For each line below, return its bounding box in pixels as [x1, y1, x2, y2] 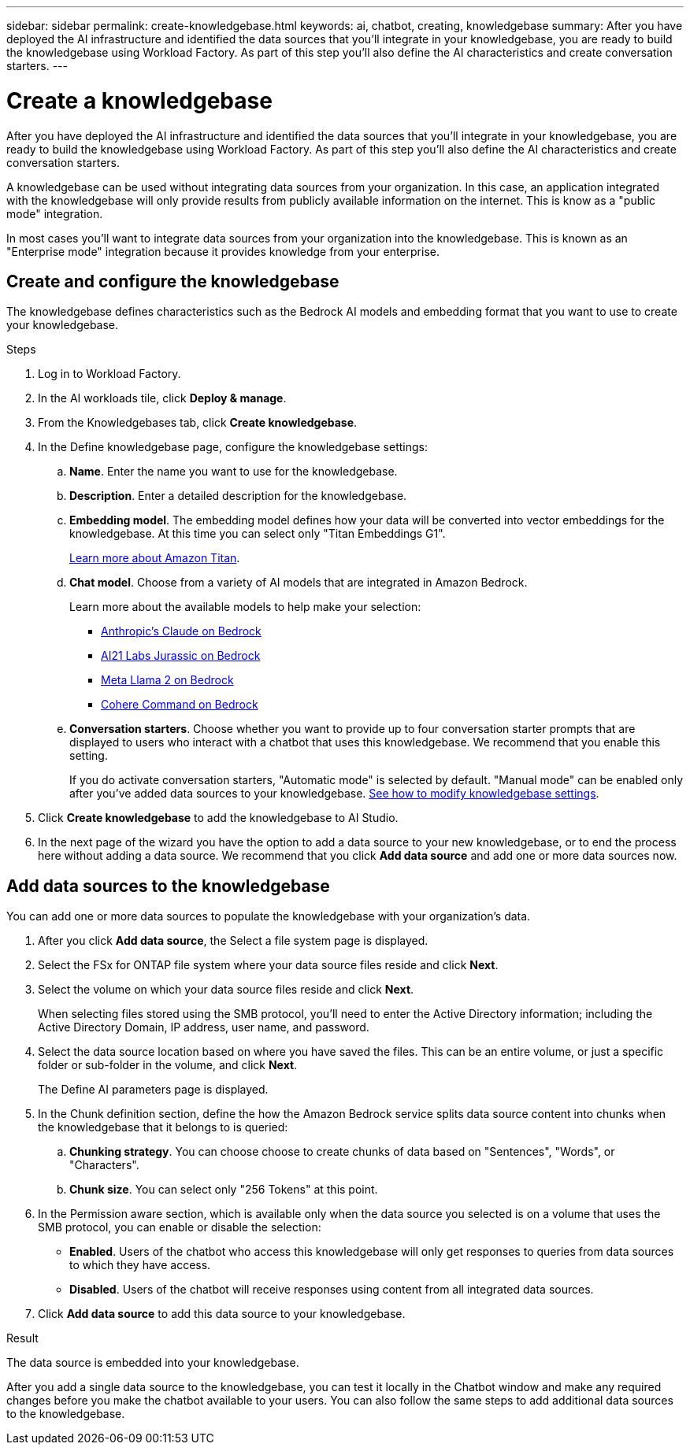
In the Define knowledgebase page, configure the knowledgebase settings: [38, 440, 428, 454]
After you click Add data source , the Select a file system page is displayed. [38, 934, 428, 948]
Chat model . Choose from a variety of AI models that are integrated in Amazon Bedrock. [69, 576, 528, 590]
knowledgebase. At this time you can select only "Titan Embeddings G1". [69, 527, 446, 541]
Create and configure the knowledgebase [6, 271, 339, 291]
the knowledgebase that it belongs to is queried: [38, 1120, 288, 1135]
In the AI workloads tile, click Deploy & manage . [38, 391, 287, 405]
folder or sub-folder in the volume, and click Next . [38, 1058, 298, 1072]
